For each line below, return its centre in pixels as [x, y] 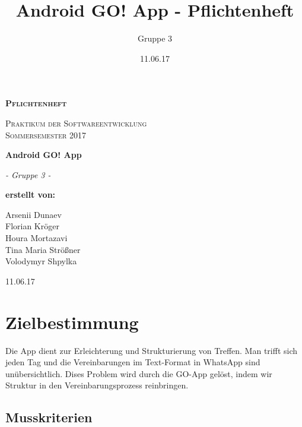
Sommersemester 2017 [46, 135]
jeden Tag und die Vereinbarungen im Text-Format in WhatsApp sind [133, 362]
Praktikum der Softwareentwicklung [76, 123]
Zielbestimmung [72, 322]
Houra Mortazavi [36, 238]
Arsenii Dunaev [34, 214]
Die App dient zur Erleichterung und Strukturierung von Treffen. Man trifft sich [152, 350]
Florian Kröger [32, 226]
